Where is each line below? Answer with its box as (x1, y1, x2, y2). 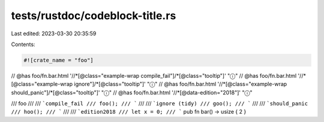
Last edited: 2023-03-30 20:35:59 (11, 30, 97, 37)
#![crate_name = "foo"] (23, 57, 94, 63)
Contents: (11, 41, 35, 48)
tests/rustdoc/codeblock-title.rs (11, 9, 176, 22)
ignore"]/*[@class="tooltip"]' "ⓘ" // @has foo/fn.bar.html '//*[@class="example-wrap (74, 81, 287, 88)
